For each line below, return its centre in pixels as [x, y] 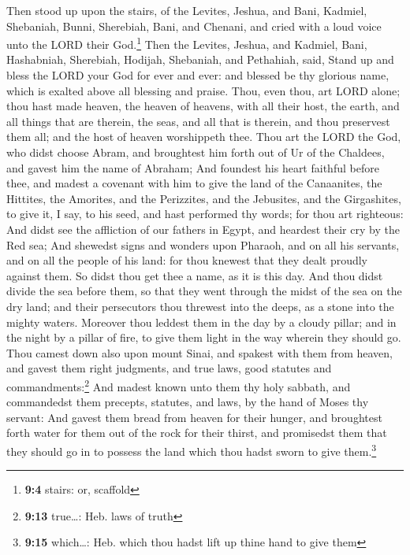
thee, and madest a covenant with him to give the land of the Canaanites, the [194, 183]
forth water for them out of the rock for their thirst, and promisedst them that [197, 433]
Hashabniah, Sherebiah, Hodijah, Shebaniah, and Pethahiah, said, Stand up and [200, 59]
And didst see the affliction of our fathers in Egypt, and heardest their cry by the [203, 229]
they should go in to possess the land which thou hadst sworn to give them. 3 [192, 450]
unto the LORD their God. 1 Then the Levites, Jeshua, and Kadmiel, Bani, [187, 43]
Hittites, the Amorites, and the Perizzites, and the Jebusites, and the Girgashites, [204, 198]
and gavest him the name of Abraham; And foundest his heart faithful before [193, 167]
